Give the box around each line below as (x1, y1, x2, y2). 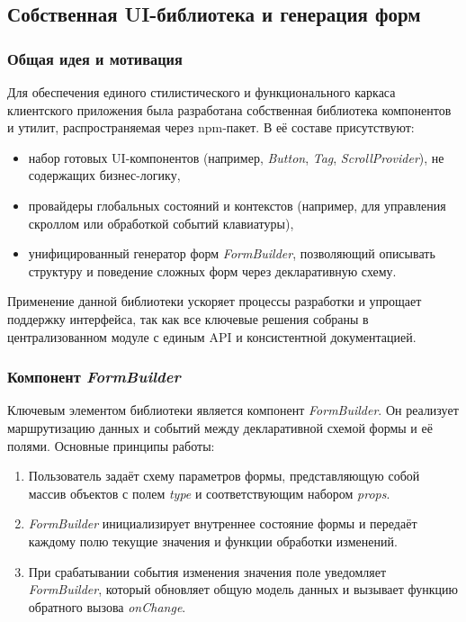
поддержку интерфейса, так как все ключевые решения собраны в (7, 309, 369, 328)
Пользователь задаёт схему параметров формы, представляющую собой (28, 466, 420, 485)
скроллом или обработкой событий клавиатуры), (28, 213, 294, 232)
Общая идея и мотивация (7, 47, 183, 69)
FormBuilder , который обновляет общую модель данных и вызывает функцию (28, 580, 458, 599)
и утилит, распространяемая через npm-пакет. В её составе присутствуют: (7, 118, 415, 137)
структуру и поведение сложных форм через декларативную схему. (28, 261, 397, 280)
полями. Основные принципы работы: (7, 436, 215, 455)
